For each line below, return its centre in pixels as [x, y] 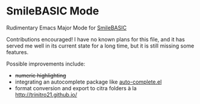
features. [17, 52]
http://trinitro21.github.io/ [46, 94]
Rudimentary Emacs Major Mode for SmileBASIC [67, 28]
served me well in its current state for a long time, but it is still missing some [100, 46]
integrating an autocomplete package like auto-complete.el [88, 82]
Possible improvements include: [46, 64]
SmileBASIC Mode [53, 11]
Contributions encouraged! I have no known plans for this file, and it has [95, 39]
